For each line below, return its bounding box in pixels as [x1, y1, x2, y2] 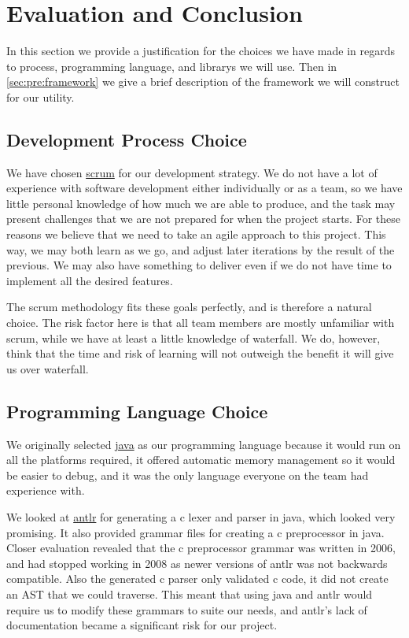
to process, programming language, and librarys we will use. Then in [6, 57, 337, 74]
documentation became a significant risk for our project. [6, 617, 278, 633]
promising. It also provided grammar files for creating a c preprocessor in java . [6, 524, 385, 540]
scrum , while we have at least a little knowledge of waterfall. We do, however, [6, 329, 381, 346]
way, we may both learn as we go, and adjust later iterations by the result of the [6, 241, 395, 258]
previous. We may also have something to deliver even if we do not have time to [6, 257, 392, 273]
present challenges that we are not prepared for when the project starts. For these [6, 210, 400, 227]
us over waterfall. [6, 360, 89, 376]
